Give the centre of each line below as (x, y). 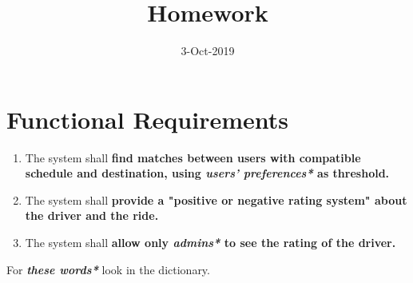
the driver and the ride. (92, 215)
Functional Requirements (147, 119)
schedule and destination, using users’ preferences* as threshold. (207, 173)
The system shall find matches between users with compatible (193, 157)
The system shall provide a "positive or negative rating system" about (216, 199)
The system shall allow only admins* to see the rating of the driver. (210, 243)
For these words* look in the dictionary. (108, 269)
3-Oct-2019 (208, 51)
